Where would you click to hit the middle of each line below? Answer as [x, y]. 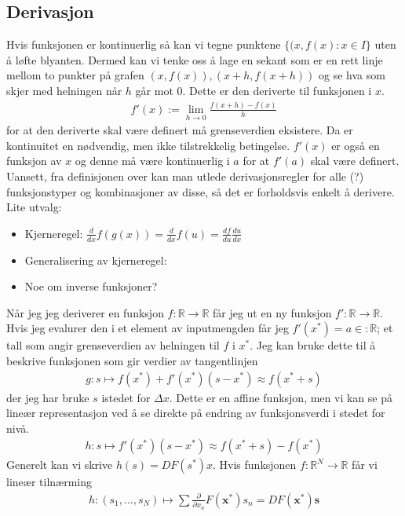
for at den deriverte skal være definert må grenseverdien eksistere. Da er [180, 130]
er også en [356, 145]
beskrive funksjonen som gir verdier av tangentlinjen [132, 360]
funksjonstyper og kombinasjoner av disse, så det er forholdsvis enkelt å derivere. [201, 191]
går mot [154, 90]
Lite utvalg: [34, 207]
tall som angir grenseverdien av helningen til [113, 345]
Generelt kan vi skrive [60, 465]
